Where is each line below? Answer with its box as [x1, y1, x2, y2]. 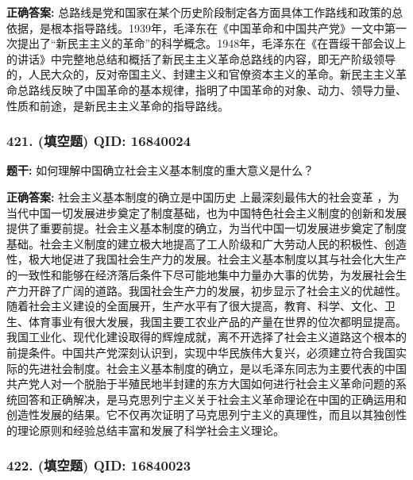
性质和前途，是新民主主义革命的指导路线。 [6, 97, 229, 113]
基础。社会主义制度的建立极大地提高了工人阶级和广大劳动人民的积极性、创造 [6, 235, 407, 252]
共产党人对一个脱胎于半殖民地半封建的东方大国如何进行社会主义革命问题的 [6, 375, 396, 392]
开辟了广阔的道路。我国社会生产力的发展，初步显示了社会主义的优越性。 [28, 282, 407, 298]
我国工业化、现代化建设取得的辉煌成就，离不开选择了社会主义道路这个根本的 [6, 328, 407, 345]
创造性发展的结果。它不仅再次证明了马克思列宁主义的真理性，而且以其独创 [6, 406, 396, 423]
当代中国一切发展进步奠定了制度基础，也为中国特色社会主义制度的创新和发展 [6, 204, 407, 221]
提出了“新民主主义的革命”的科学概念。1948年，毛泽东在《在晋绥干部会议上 [17, 35, 407, 52]
